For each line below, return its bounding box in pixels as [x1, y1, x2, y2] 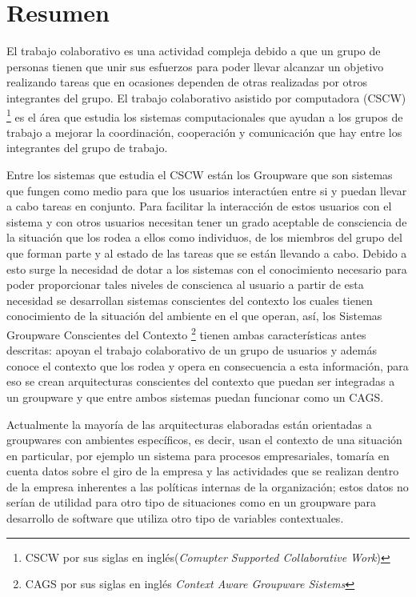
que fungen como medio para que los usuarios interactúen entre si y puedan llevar [6, 182, 407, 198]
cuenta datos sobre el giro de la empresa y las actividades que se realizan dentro [6, 463, 399, 479]
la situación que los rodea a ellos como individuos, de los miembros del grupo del [6, 229, 402, 246]
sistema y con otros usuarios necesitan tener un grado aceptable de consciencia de [6, 213, 407, 230]
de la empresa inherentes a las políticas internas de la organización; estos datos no [6, 478, 409, 495]
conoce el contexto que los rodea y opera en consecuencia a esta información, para [6, 357, 409, 374]
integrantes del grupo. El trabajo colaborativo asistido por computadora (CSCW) [6, 89, 406, 106]
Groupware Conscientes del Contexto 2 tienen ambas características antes [6, 323, 366, 343]
